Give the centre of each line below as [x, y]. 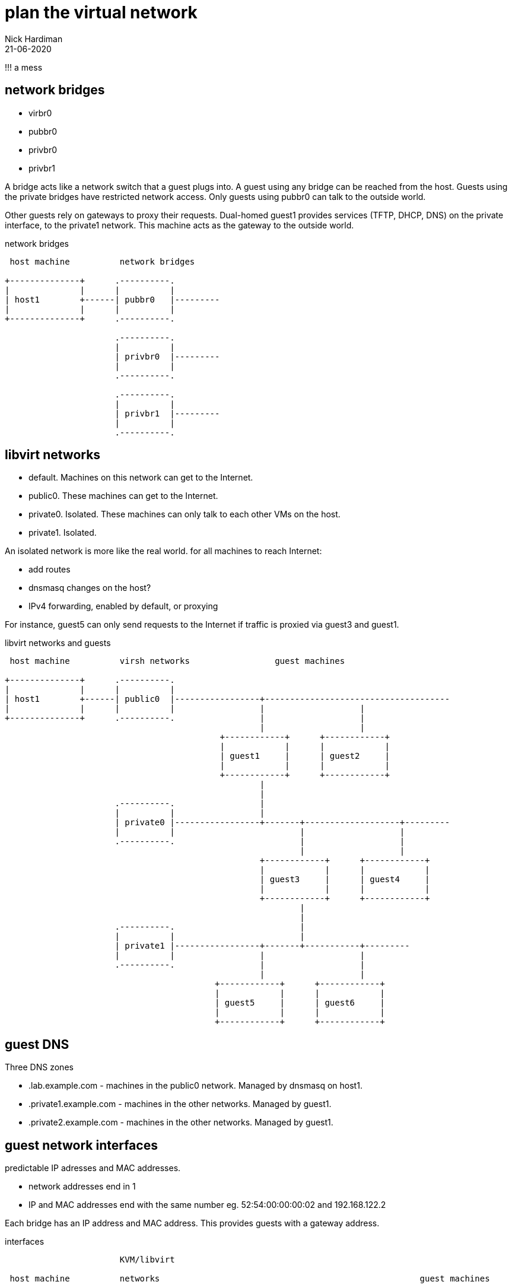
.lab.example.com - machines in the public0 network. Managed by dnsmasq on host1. [195, 1086]
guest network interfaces [81, 1145]
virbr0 [40, 113]
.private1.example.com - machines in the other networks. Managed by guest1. [180, 1104]
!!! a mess [24, 67]
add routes [50, 570]
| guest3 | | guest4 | [345, 880]
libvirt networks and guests [58, 643]
